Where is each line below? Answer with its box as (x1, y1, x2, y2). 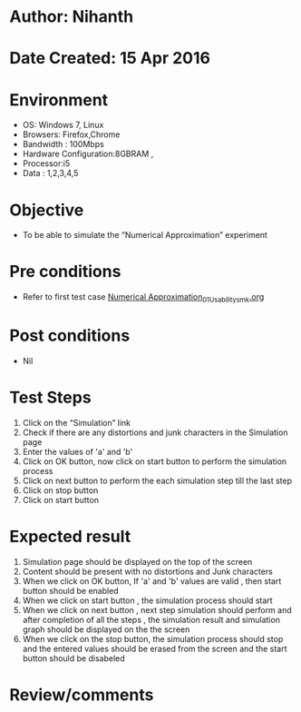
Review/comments (9, 684, 154, 705)
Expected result (9, 527, 131, 547)
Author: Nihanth (9, 6, 134, 27)
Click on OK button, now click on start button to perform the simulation (22, 456, 287, 467)
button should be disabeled (22, 652, 125, 664)
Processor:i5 (22, 158, 71, 169)
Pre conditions (9, 262, 121, 282)
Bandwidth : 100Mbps (22, 139, 104, 150)
